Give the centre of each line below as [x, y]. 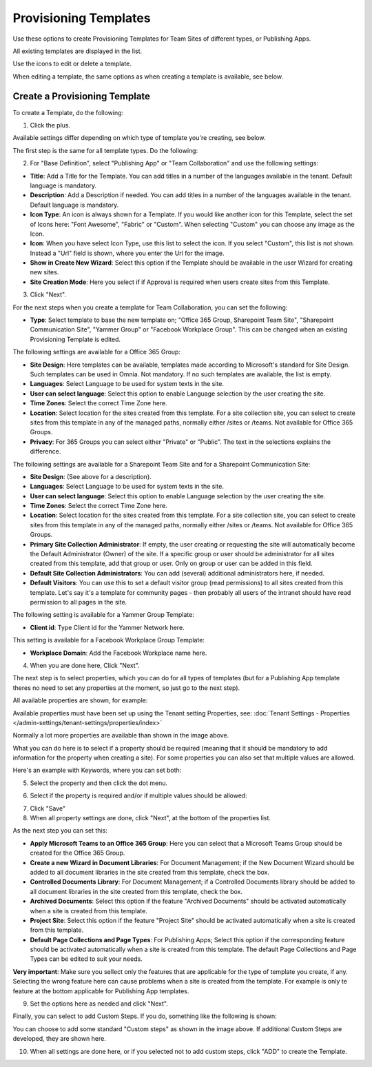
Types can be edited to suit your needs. [86, 959]
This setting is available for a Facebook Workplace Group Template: [108, 640]
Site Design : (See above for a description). [91, 476]
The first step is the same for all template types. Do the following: [105, 150]
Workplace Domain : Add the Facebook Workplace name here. [118, 653]
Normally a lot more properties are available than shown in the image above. [121, 735]
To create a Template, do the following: [68, 112]
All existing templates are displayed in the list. [77, 51]
